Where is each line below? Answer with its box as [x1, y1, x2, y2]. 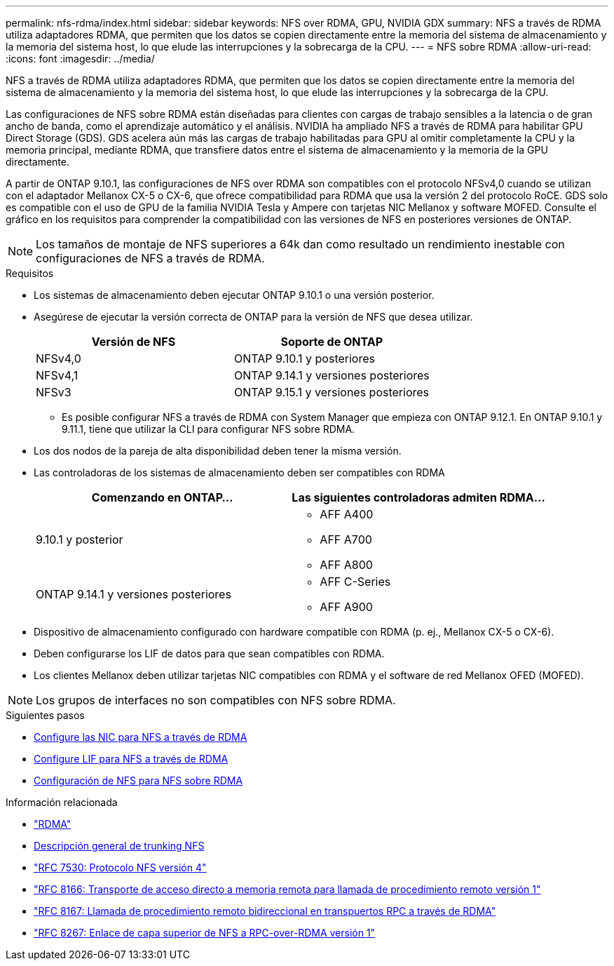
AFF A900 [320, 600, 373, 614]
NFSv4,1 [36, 368, 79, 382]
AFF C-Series [320, 575, 391, 589]
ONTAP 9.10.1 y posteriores [233, 351, 375, 365]
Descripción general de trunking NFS [34, 840, 205, 852]
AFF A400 [320, 507, 374, 521]
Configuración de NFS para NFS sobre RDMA [34, 774, 243, 786]
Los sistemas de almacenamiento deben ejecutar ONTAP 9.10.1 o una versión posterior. [34, 289, 435, 301]
